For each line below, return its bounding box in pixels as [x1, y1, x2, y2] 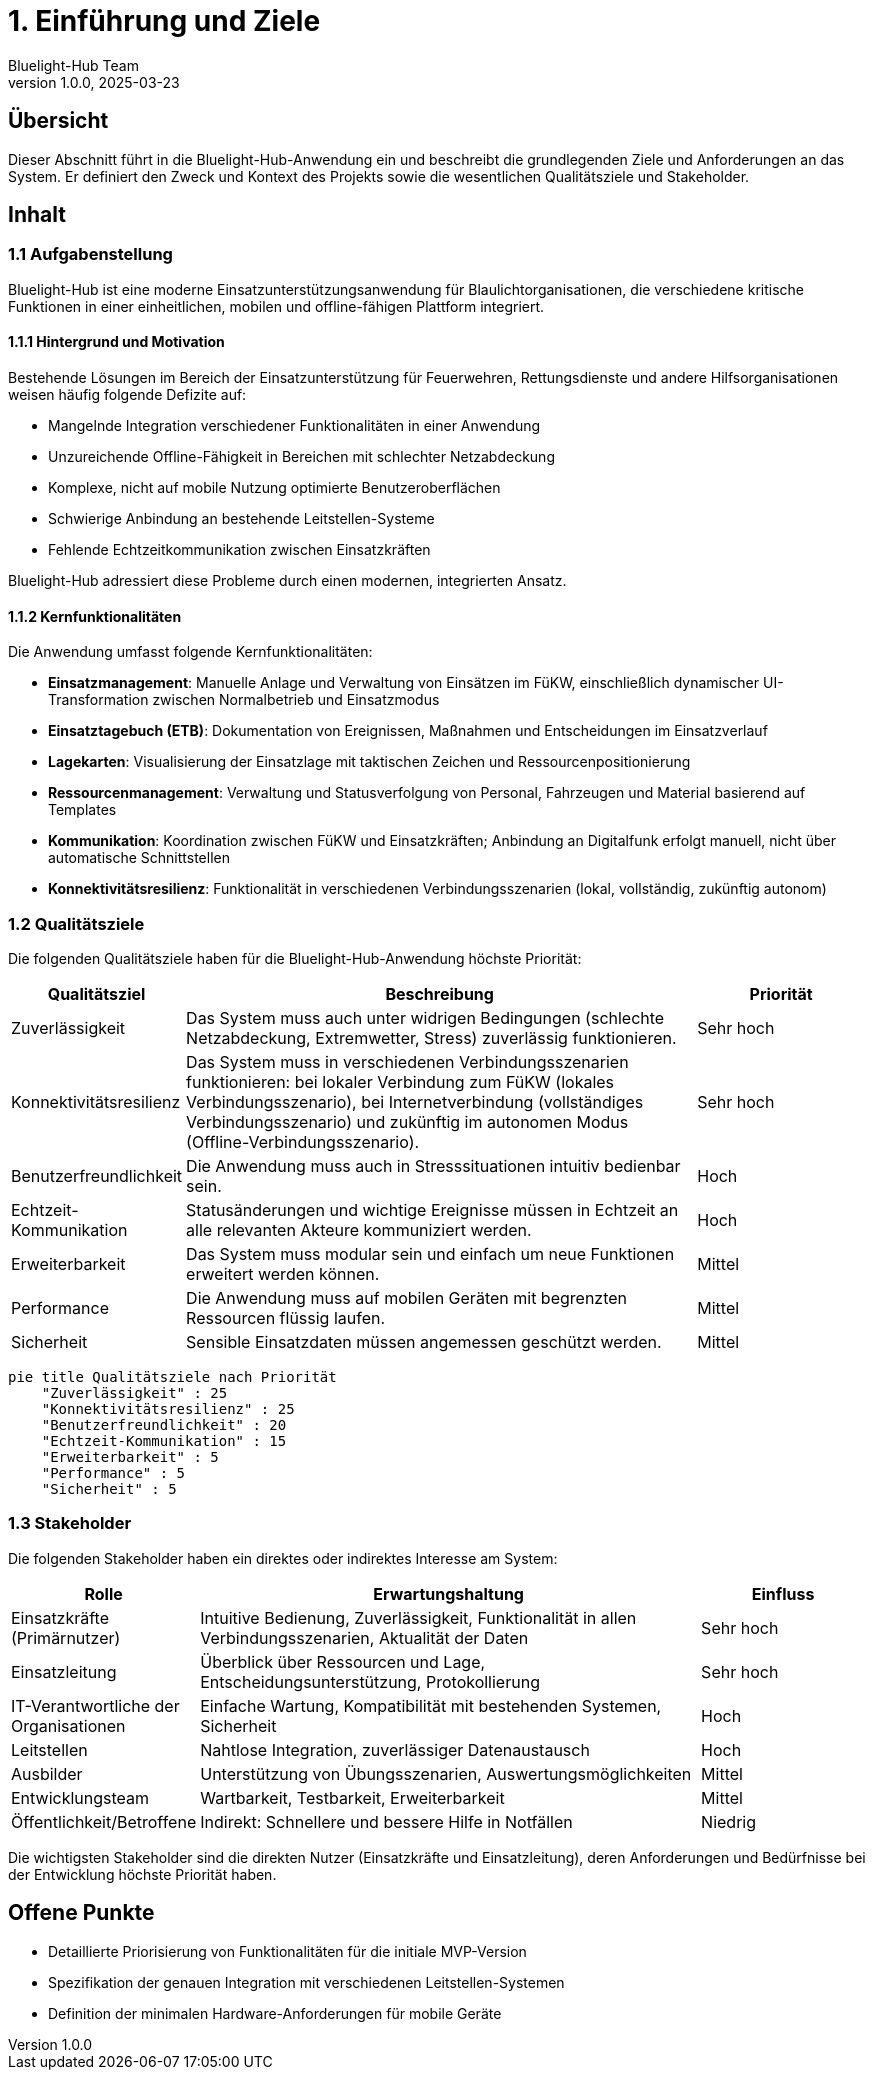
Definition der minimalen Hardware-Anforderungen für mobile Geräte [48, 2004, 502, 2022]
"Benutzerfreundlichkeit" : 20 [41, 1417, 287, 1433]
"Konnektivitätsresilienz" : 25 [41, 1401, 295, 1417]
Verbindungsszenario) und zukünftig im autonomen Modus [186, 1112, 629, 1132]
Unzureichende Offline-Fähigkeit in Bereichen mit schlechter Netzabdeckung [48, 448, 555, 466]
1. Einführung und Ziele [8, 4, 321, 38]
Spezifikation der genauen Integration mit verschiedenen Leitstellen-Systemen [48, 1973, 565, 1991]
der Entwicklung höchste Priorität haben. [8, 1865, 277, 1883]
